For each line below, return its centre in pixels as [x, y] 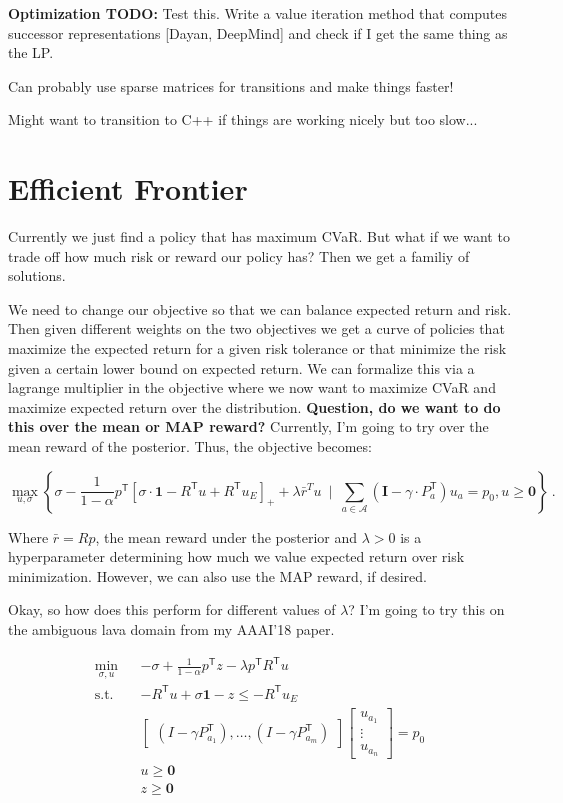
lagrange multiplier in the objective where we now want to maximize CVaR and [252, 387]
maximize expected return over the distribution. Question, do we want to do [254, 406]
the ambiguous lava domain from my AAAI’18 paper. [171, 629]
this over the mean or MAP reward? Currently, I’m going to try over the [248, 426]
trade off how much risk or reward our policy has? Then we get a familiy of [239, 255]
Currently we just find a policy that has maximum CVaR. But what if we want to [259, 236]
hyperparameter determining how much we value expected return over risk [236, 556]
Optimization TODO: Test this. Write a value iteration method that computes [258, 13]
